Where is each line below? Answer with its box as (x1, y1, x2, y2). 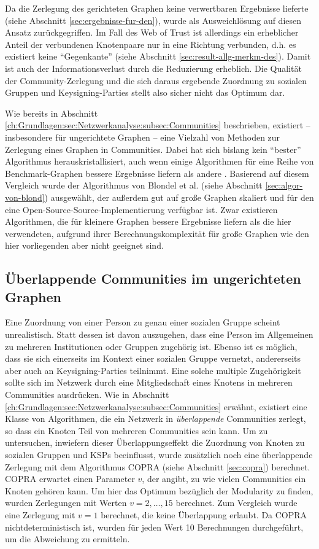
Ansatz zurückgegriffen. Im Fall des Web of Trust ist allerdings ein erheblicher (5, 26, 299, 39)
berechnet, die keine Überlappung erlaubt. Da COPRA (101, 508, 307, 521)
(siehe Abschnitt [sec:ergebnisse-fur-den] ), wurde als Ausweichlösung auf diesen (5, 14, 302, 26)
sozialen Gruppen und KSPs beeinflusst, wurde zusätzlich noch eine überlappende (5, 448, 313, 461)
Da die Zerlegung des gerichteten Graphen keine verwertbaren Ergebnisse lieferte (5, 2, 309, 14)
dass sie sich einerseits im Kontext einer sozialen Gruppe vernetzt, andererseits (5, 352, 301, 365)
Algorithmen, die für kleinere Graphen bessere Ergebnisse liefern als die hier (5, 215, 291, 228)
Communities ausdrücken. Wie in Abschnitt (5, 388, 169, 401)
